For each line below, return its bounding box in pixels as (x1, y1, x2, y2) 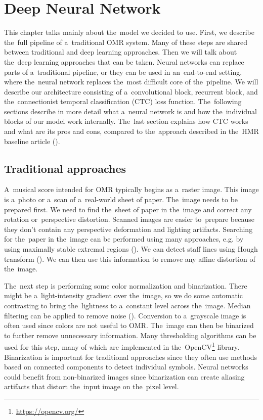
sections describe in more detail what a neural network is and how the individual (4, 106, 257, 116)
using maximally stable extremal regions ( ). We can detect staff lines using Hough (4, 244, 258, 254)
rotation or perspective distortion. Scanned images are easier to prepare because (4, 214, 254, 224)
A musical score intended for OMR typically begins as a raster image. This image (4, 184, 259, 195)
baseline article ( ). (4, 135, 60, 146)
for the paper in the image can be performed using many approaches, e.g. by (4, 234, 244, 244)
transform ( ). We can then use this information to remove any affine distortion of (4, 253, 255, 264)
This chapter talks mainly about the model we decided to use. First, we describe (4, 27, 254, 37)
